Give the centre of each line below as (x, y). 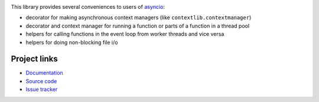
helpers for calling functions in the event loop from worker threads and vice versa (125, 34)
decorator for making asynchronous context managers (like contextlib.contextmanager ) (139, 18)
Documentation (44, 73)
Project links (35, 59)
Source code (41, 81)
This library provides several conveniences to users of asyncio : (88, 7)
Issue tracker (42, 89)
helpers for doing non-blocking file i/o (72, 42)
